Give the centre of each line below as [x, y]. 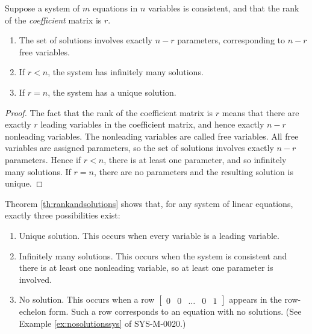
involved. [35, 279]
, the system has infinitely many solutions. [126, 72]
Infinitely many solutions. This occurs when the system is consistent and [153, 255]
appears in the [255, 299]
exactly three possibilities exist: [63, 215]
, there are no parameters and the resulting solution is [193, 171]
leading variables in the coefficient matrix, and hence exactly [152, 124]
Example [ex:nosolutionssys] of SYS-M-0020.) [102, 323]
